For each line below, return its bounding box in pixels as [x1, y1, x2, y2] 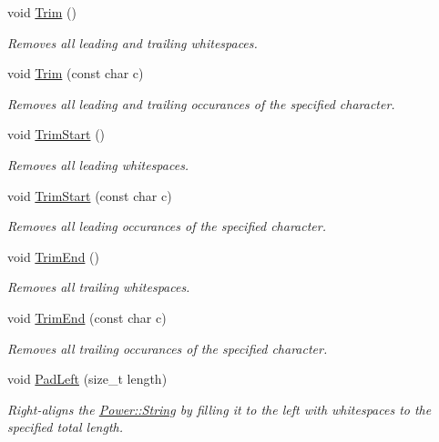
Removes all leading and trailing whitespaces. [7, 33, 258, 52]
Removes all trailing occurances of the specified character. [7, 338, 328, 357]
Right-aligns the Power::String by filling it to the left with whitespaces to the [7, 399, 432, 418]
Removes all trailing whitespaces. [7, 277, 190, 296]
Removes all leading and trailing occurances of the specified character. [7, 94, 395, 113]
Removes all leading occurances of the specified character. [7, 216, 326, 236]
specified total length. [7, 417, 124, 437]
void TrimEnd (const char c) [7, 307, 167, 326]
